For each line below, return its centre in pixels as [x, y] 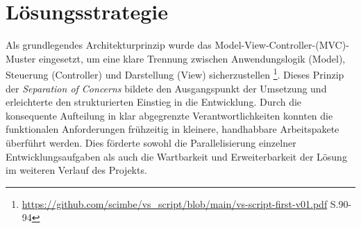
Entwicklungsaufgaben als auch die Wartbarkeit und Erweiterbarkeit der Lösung [176, 156]
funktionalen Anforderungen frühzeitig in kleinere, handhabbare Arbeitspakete [173, 129]
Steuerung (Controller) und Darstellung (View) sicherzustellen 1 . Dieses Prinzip [175, 73]
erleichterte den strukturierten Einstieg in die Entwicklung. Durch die [154, 102]
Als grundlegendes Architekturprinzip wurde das [109, 45]
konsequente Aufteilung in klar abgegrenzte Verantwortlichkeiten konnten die [169, 115]
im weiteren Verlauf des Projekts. [76, 170]
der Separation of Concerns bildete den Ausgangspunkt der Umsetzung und [166, 88]
